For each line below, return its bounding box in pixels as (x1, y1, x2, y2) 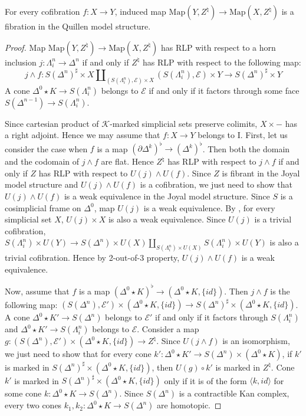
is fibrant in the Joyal (222, 166, 300, 179)
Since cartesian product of (5, 117, 99, 129)
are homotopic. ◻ (156, 399, 222, 411)
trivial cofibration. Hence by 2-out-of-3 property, (5, 251, 180, 264)
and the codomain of (5, 155, 80, 168)
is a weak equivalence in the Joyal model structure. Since (64, 190, 270, 202)
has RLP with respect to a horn (160, 41, 276, 53)
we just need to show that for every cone (5, 348, 152, 360)
